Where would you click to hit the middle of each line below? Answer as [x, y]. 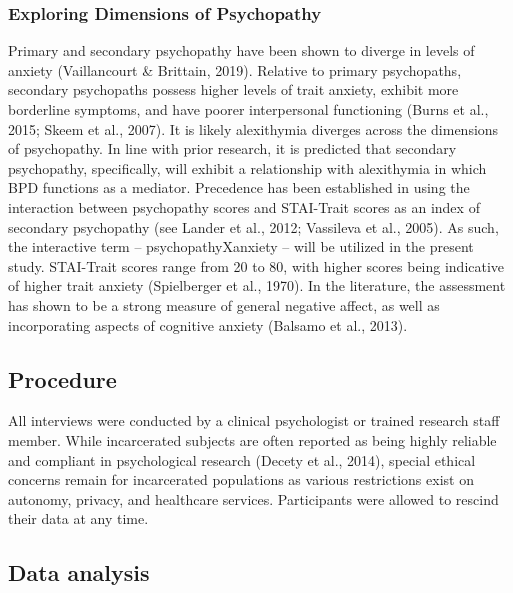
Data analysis [79, 572]
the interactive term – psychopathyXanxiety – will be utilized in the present [241, 246]
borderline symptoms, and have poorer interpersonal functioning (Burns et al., [248, 109]
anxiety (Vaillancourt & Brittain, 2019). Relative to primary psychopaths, [235, 69]
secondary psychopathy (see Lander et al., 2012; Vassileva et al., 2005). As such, [253, 226]
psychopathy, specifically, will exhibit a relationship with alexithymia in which [247, 167]
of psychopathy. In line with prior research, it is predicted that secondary [232, 148]
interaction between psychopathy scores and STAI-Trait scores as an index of [244, 206]
